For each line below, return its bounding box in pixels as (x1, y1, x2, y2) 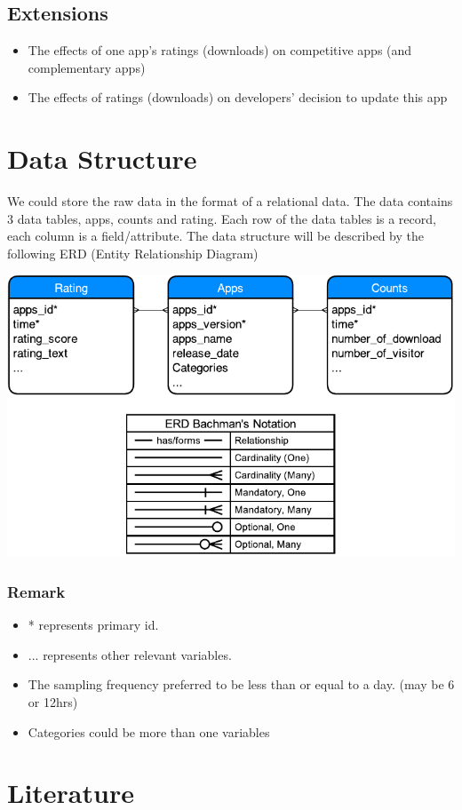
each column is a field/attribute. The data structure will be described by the (7, 226, 424, 245)
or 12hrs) (28, 692, 78, 711)
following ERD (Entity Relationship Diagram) (7, 243, 259, 262)
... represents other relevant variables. (28, 645, 232, 663)
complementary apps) (28, 58, 146, 76)
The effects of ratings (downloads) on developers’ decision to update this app (28, 88, 448, 107)
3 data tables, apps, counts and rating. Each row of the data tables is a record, (7, 209, 436, 227)
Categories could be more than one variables (28, 722, 270, 741)
